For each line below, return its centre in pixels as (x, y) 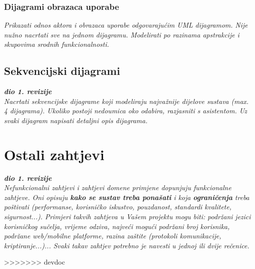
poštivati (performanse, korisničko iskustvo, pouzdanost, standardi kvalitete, (118, 207)
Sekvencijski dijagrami (62, 71)
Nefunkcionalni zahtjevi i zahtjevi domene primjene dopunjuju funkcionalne (118, 187)
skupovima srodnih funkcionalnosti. (57, 44)
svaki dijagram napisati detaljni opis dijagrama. (76, 120)
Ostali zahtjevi (54, 154)
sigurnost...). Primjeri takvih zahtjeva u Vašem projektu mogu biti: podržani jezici (127, 217)
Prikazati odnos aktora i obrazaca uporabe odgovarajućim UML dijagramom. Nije (126, 25)
